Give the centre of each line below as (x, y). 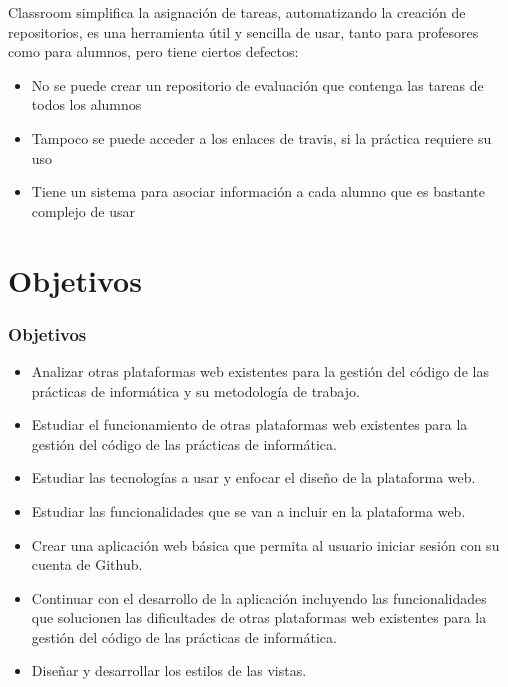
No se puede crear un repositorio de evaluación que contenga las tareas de (257, 84)
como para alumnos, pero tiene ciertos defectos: (153, 51)
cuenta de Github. (87, 564)
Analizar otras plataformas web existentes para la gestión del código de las (260, 370)
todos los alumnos (86, 104)
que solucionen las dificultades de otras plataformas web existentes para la (259, 617)
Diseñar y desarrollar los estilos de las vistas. (169, 670)
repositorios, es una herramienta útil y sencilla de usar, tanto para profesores (243, 31)
